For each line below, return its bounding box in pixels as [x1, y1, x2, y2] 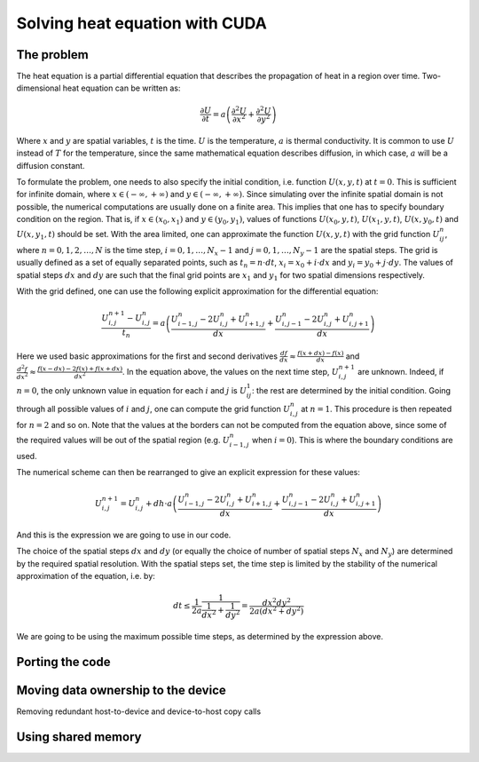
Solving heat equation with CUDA [16, 13, 268, 33]
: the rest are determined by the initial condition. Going [251, 385, 452, 395]
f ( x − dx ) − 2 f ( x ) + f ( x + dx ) [36, 364, 123, 373]
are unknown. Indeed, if [357, 367, 444, 377]
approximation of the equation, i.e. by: [16, 571, 155, 582]
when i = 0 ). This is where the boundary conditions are [251, 435, 453, 446]
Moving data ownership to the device [16, 682, 226, 697]
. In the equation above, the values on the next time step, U [122, 367, 339, 377]
